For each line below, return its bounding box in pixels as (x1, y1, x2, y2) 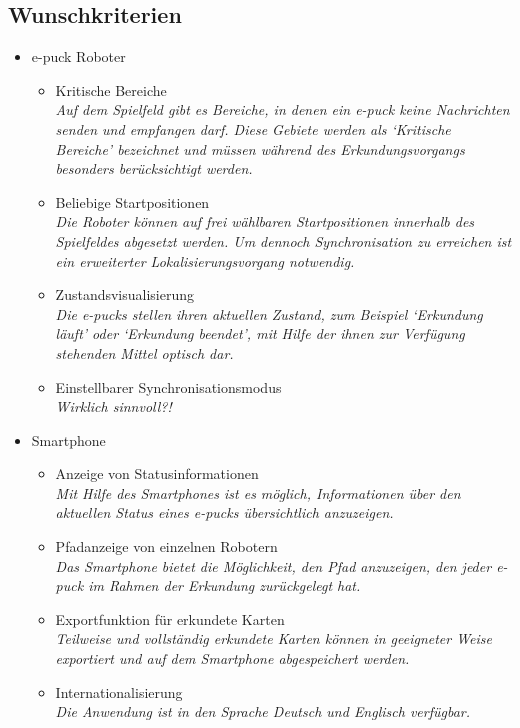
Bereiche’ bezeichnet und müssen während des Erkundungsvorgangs (55, 138, 465, 159)
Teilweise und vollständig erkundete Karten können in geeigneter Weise (55, 628, 493, 649)
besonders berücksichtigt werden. (55, 158, 253, 179)
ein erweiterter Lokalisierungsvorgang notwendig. (55, 250, 355, 271)
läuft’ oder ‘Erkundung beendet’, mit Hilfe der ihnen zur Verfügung (55, 323, 465, 344)
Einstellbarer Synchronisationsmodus (55, 376, 282, 397)
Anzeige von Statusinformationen (55, 463, 259, 484)
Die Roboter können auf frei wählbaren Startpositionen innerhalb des (55, 211, 475, 232)
